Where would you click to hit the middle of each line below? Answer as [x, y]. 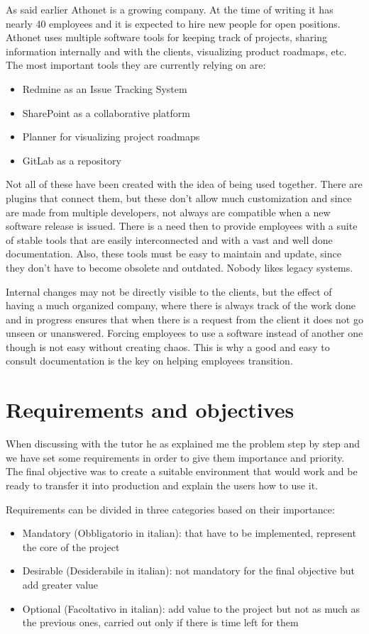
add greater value [60, 584]
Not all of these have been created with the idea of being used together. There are [184, 184]
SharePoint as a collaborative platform [106, 112]
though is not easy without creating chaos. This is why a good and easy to [168, 346]
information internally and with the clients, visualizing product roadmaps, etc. [176, 51]
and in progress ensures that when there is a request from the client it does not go [184, 319]
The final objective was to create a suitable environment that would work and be [182, 471]
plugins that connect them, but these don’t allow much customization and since [179, 198]
